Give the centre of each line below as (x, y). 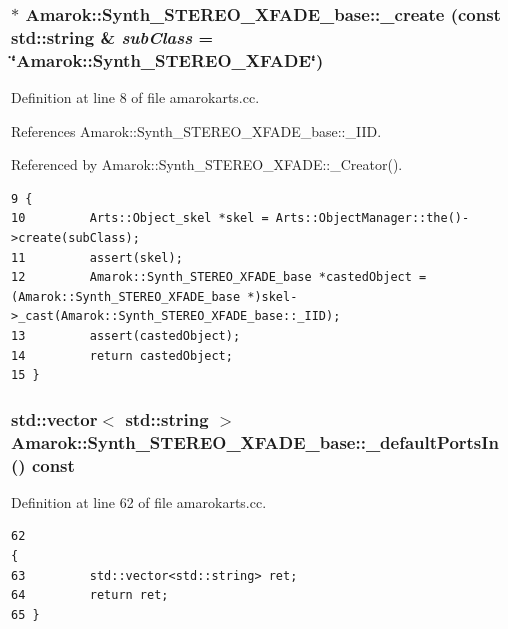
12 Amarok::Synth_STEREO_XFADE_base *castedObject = (219, 277)
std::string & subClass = (112, 36)
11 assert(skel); (97, 257)
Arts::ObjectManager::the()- (372, 218)
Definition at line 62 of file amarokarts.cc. (139, 501)
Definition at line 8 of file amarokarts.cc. (135, 97)
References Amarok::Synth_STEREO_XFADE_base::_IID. (196, 130)
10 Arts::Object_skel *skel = (140, 218)
